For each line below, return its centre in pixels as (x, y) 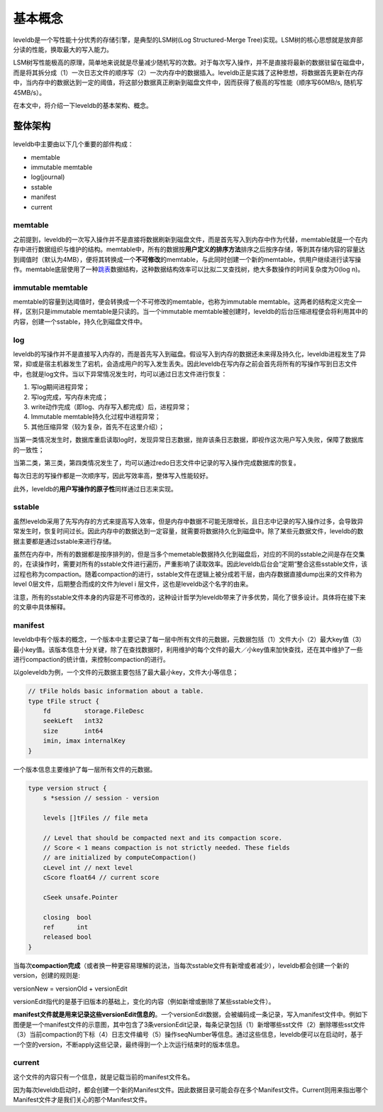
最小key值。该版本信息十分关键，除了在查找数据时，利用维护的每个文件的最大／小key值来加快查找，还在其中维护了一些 (188, 649)
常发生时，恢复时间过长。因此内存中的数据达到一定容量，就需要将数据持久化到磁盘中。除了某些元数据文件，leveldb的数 (188, 531)
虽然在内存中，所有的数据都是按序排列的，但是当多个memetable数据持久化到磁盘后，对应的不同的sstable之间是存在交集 (189, 555)
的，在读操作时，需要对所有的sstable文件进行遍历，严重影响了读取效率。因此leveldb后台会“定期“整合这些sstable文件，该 (190, 564)
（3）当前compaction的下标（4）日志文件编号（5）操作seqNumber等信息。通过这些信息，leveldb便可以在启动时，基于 (188, 1035)
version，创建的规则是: (47, 976)
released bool (67, 937)
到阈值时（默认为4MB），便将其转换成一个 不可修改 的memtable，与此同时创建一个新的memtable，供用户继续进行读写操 (187, 259)
